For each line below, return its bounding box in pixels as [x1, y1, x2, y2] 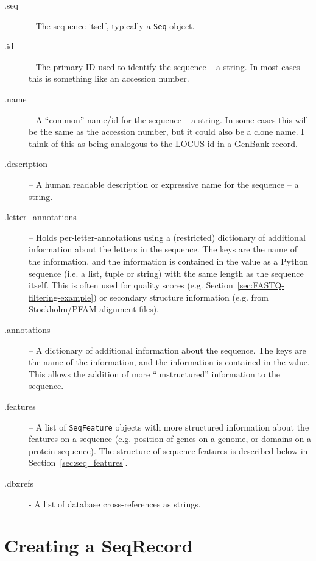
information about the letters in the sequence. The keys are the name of [29, 243, 297, 255]
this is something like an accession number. [29, 72, 189, 85]
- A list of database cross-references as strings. [29, 497, 201, 510]
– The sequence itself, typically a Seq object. [29, 19, 195, 32]
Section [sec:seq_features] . [29, 456, 128, 469]
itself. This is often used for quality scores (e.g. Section [29, 279, 233, 291]
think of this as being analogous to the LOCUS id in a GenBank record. [29, 137, 298, 149]
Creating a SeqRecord [4, 533, 193, 558]
